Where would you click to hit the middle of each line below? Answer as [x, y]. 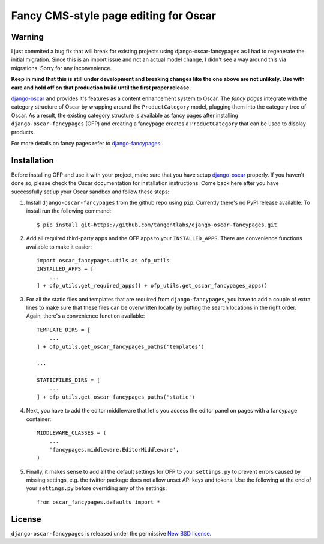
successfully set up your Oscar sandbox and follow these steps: [90, 192]
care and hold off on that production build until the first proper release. [101, 88]
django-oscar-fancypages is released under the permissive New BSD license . [111, 533]
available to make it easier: [59, 247]
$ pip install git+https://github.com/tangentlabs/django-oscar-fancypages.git [157, 225]
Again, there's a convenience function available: [85, 316]
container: [39, 419]
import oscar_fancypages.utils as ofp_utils [103, 260]
